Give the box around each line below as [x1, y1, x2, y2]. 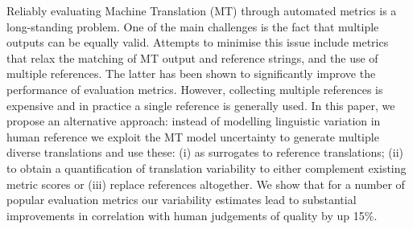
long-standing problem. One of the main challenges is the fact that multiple [6, 18, 379, 35]
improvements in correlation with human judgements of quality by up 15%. [6, 207, 378, 223]
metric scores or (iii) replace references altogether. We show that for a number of [6, 175, 405, 192]
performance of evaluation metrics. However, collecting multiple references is [6, 80, 383, 97]
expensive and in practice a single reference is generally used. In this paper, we [6, 96, 395, 113]
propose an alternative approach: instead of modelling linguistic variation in [6, 112, 381, 129]
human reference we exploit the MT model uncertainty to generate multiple [6, 128, 379, 145]
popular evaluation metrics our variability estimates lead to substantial [6, 191, 357, 208]
